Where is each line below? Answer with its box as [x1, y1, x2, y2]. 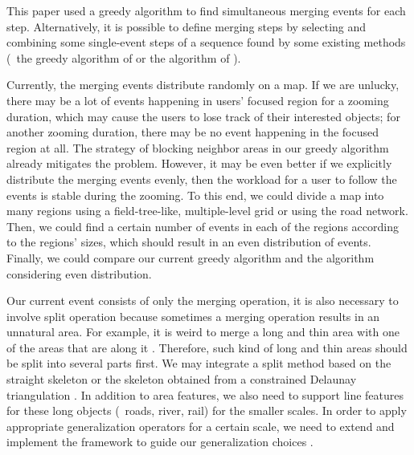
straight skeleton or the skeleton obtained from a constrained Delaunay [6, 371, 357, 388]
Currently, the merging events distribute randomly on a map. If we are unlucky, [6, 76, 400, 93]
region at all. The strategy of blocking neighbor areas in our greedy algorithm [6, 139, 389, 156]
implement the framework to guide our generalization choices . [6, 433, 314, 450]
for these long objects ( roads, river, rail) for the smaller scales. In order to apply [6, 402, 407, 419]
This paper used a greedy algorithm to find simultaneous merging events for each [6, 2, 406, 18]
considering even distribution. [6, 265, 152, 282]
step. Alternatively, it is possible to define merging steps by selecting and [6, 18, 367, 35]
